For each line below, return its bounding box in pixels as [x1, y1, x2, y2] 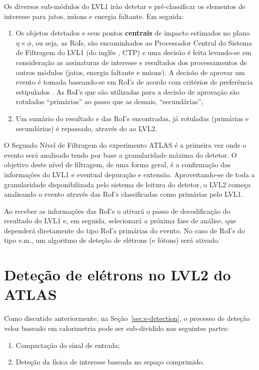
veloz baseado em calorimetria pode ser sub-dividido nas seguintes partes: [4, 322, 229, 333]
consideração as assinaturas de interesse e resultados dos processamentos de [15, 57, 247, 67]
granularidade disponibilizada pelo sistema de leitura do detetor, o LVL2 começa [4, 179, 251, 189]
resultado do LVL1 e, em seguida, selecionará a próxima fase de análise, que [4, 215, 236, 226]
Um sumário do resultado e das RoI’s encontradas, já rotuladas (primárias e [15, 113, 249, 123]
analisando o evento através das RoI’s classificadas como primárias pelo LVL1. [4, 189, 243, 199]
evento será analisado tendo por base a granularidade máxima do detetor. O [4, 149, 237, 160]
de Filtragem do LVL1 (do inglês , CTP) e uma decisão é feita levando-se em [15, 47, 251, 58]
